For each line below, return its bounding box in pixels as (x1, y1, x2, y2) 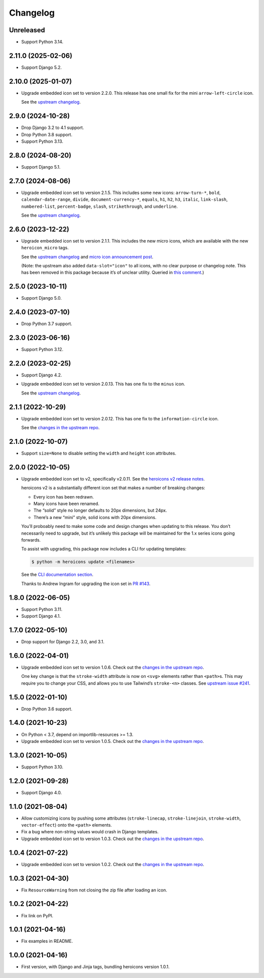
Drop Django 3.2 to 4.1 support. (21, 125, 84, 130)
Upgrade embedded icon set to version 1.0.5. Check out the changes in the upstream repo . (21, 738, 204, 744)
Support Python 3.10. (21, 764, 64, 770)
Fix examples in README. (21, 938, 73, 944)
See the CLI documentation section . (21, 572, 94, 578)
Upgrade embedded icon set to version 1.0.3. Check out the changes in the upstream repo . (21, 836, 204, 842)
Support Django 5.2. (21, 64, 62, 70)
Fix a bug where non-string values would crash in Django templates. (21, 829, 159, 835)
